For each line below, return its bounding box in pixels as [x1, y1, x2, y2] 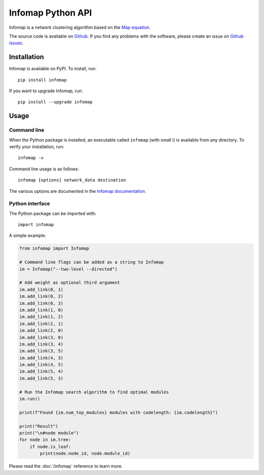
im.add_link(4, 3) [19, 355, 64, 361]
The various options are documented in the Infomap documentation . [9, 188, 147, 194]
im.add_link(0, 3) [19, 300, 64, 306]
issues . [9, 40, 24, 46]
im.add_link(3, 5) [19, 348, 64, 354]
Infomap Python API [9, 7, 92, 18]
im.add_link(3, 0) [19, 334, 64, 340]
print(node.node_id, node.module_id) [40, 451, 131, 456]
